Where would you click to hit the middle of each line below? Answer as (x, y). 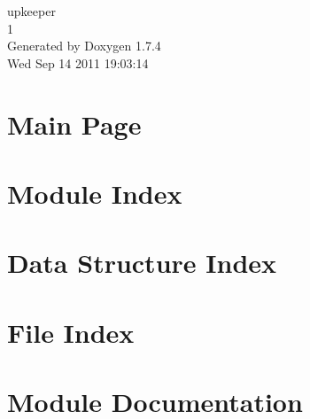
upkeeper (31, 11)
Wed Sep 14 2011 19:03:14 (78, 62)
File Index (71, 332)
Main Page (74, 124)
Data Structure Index (142, 263)
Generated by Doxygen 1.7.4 (84, 46)
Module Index (95, 193)
